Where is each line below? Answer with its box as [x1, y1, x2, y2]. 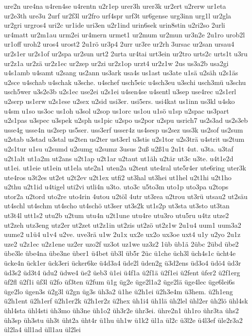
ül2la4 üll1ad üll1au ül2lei [4, 324, 81, 335]
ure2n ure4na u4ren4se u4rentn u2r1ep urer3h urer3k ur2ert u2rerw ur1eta [4, 1, 226, 11]
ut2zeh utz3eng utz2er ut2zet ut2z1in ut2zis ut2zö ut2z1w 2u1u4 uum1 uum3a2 [4, 219, 241, 230]
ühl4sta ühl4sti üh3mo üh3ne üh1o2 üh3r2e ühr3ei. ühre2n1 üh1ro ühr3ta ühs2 [4, 305, 239, 315]
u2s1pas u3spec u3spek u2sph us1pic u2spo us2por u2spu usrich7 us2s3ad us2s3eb [4, 115, 248, 125]
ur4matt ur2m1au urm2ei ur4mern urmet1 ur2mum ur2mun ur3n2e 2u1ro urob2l [4, 29, 245, 39]
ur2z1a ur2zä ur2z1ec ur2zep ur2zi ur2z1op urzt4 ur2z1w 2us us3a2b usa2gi [4, 58, 229, 68]
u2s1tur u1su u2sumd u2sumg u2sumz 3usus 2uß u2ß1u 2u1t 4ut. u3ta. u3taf [4, 143, 234, 153]
